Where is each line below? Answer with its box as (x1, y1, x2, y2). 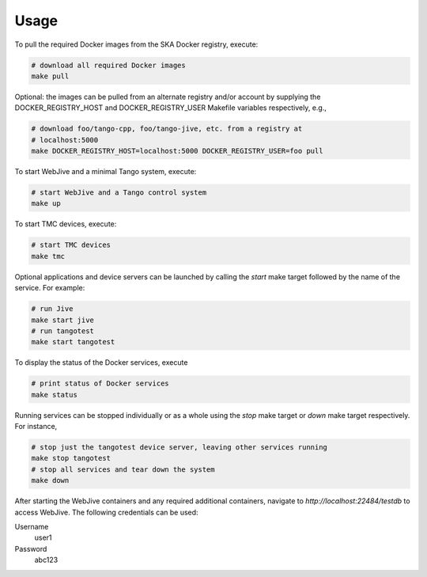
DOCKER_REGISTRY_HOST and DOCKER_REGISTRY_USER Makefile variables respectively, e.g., (14, 103, 327, 112)
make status (31, 390, 78, 399)
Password (14, 544, 47, 553)
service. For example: (14, 283, 85, 293)
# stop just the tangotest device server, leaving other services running (31, 443, 328, 452)
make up (31, 199, 61, 208)
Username (14, 522, 49, 531)
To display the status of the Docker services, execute (14, 358, 188, 367)
